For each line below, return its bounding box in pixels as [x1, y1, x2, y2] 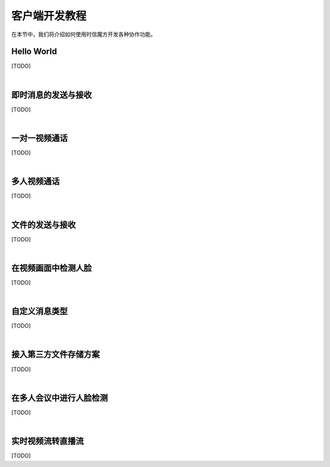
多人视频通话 [11, 176, 60, 186]
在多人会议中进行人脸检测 [11, 392, 108, 403]
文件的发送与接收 [11, 219, 76, 230]
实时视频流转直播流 [11, 436, 84, 446]
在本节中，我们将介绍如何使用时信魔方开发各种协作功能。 [11, 31, 156, 38]
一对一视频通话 [11, 133, 68, 143]
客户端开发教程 [11, 9, 87, 23]
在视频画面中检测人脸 [11, 263, 92, 273]
